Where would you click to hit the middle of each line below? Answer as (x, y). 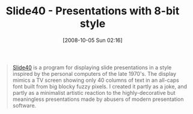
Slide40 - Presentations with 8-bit (93, 11)
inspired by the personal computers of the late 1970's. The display (94, 73)
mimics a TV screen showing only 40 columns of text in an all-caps (96, 80)
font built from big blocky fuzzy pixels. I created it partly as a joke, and (100, 86)
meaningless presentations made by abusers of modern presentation (98, 99)
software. (24, 105)
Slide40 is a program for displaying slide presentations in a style (92, 67)
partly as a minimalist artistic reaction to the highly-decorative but (94, 93)
